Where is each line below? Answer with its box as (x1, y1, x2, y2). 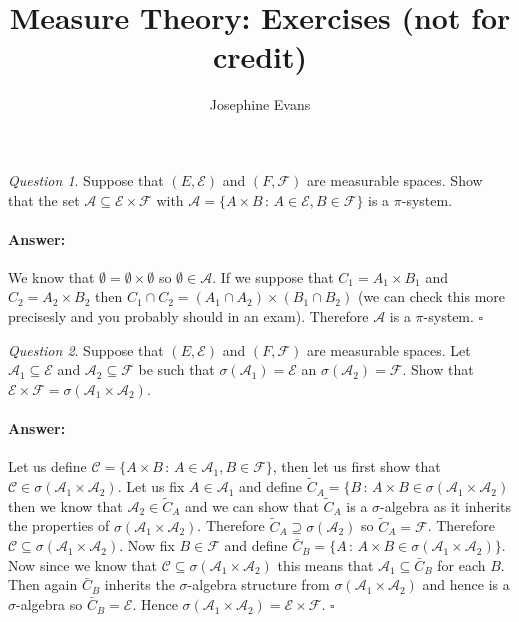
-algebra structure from (187, 574, 330, 595)
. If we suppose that (212, 266, 334, 287)
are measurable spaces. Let (306, 339, 471, 360)
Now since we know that (8, 554, 157, 575)
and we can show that (184, 495, 319, 516)
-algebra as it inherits (380, 495, 511, 516)
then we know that (8, 495, 123, 516)
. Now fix (119, 535, 175, 556)
